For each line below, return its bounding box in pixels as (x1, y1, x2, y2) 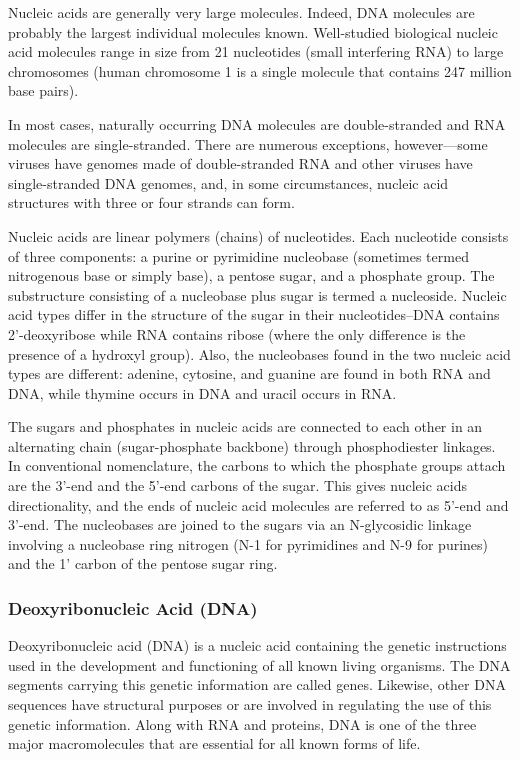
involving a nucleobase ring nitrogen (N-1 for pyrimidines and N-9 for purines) (8, 533, 489, 554)
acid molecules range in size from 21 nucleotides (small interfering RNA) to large (8, 41, 504, 62)
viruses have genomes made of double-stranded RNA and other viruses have (8, 153, 473, 174)
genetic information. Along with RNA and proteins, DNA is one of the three (8, 713, 477, 734)
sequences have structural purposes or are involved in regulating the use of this (8, 694, 492, 715)
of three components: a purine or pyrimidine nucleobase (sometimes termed (8, 245, 469, 266)
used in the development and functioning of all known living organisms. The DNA (8, 654, 511, 675)
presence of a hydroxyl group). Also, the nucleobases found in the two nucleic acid (8, 343, 511, 364)
